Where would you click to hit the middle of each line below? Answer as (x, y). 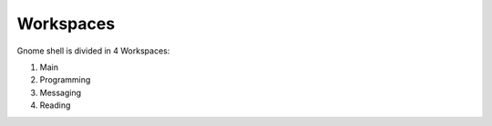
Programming (65, 80)
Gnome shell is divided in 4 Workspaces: (93, 51)
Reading (55, 105)
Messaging (61, 92)
